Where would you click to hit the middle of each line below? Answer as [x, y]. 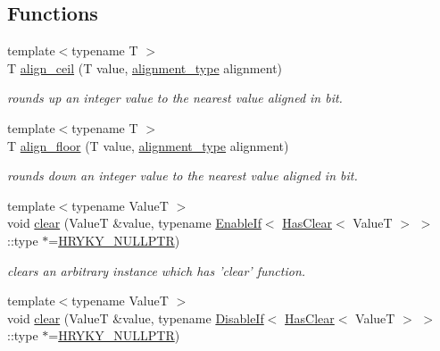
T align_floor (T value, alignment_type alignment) [148, 145]
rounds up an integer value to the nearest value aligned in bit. [175, 98]
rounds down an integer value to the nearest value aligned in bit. [183, 175]
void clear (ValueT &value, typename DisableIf [136, 318]
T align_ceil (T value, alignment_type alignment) [145, 67]
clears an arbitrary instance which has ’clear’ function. [157, 270]
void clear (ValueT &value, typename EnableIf [134, 223]
